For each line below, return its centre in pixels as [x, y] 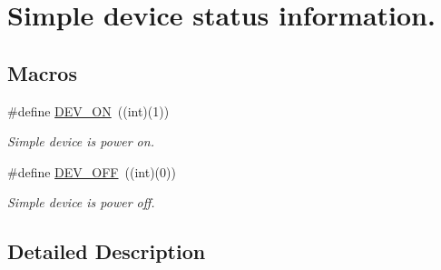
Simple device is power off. [81, 202]
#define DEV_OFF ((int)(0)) [92, 171]
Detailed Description [107, 251]
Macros [42, 72]
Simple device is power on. [81, 141]
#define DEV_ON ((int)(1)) [88, 110]
